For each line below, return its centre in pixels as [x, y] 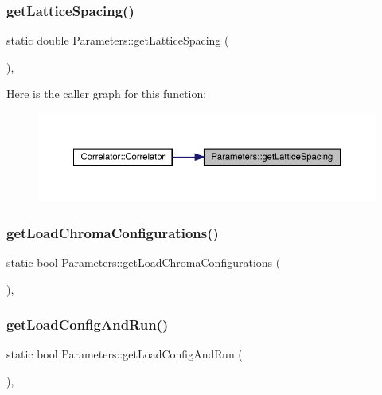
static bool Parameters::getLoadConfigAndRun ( [125, 354]
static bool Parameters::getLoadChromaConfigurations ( [144, 262]
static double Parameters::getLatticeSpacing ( [118, 40]
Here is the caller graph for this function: [107, 94]
